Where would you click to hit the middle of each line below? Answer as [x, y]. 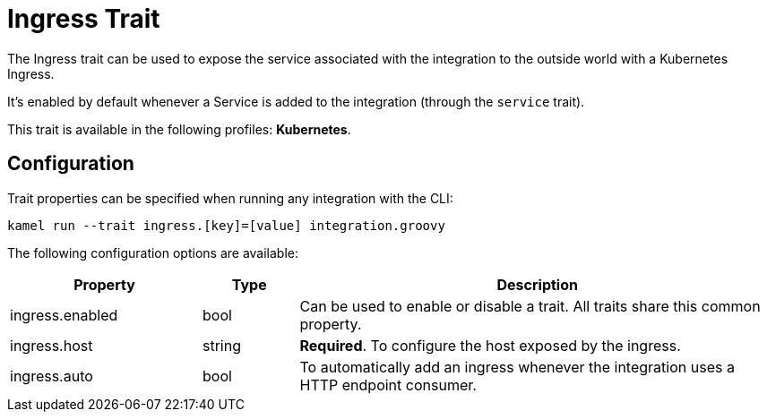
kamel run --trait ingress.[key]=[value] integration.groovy [226, 225]
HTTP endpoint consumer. [388, 385]
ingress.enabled [64, 315]
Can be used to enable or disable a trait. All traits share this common [530, 306]
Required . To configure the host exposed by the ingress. [490, 345]
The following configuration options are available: [153, 252]
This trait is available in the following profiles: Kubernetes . [179, 129]
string [222, 345]
